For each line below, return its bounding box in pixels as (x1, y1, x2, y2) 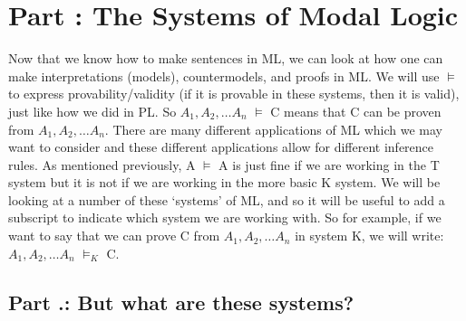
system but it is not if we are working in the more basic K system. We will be (8, 173, 441, 192)
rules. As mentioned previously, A (8, 155, 196, 174)
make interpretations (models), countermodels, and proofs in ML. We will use (8, 66, 440, 85)
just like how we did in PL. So (8, 101, 177, 120)
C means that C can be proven (270, 101, 442, 120)
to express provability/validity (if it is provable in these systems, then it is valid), (8, 84, 460, 103)
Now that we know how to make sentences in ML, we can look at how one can (8, 49, 443, 68)
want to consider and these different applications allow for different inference (8, 137, 434, 156)
